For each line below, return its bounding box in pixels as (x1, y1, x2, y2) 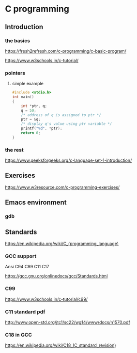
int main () (12, 94, 34, 100)
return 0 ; (21, 131, 41, 136)
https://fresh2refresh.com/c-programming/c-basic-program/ (5, 48, 127, 54)
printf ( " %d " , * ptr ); (21, 126, 62, 131)
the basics (5, 37, 30, 44)
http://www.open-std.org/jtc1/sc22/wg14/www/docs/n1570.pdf (5, 319, 131, 325)
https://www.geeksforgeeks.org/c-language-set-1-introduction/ (5, 157, 132, 163)
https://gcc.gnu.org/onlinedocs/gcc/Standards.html (5, 273, 108, 279)
